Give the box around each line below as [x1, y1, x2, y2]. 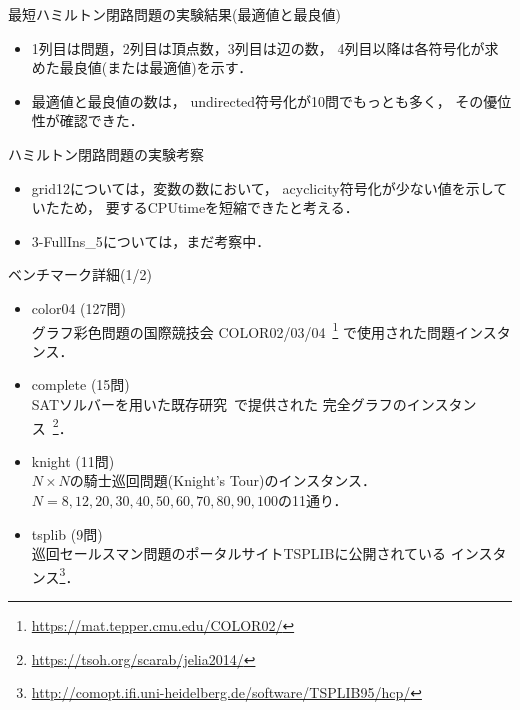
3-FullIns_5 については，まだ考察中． [31, 230, 271, 251]
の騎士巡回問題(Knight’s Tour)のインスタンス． [69, 470, 376, 491]
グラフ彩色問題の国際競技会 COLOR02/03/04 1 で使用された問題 [31, 318, 455, 342]
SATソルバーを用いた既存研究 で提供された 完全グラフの [31, 393, 407, 414]
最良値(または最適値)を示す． [59, 57, 253, 78]
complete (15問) [31, 374, 130, 395]
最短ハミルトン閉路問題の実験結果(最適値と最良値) [8, 4, 341, 24]
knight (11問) [31, 450, 115, 471]
